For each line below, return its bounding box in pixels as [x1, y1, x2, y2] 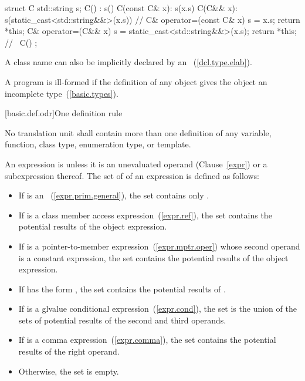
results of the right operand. [18, 345, 120, 358]
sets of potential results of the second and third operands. [18, 313, 226, 326]
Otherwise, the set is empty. [18, 365, 119, 377]
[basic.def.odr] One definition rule [5, 107, 123, 119]
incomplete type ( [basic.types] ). [5, 87, 118, 99]
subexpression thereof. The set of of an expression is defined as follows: [5, 169, 260, 181]
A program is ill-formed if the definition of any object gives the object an [5, 75, 267, 87]
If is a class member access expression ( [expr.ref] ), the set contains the [18, 208, 272, 221]
